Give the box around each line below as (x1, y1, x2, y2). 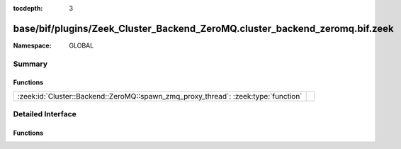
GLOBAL (69, 41, 94, 50)
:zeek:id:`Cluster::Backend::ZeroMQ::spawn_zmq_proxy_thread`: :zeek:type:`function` (17, 91, 303, 101)
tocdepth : (13, 4, 43, 12)
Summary (13, 59, 48, 69)
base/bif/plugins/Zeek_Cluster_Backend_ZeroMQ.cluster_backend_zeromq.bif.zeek (13, 22, 394, 35)
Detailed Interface (13, 109, 77, 119)
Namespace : (13, 41, 52, 50)
